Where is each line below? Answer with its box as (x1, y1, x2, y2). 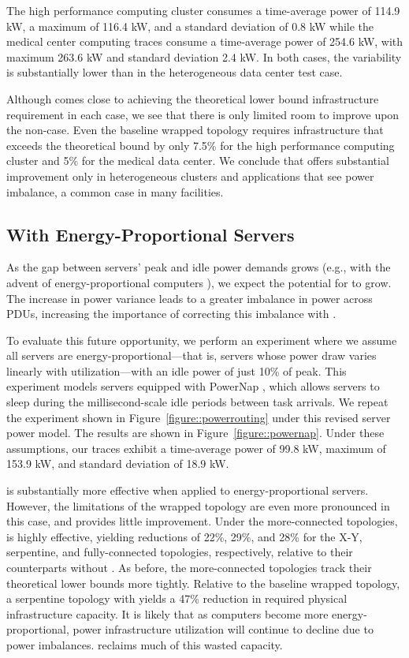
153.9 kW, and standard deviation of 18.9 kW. (6, 455, 229, 472)
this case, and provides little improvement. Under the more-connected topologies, (6, 513, 398, 529)
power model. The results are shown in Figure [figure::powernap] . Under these (6, 424, 385, 441)
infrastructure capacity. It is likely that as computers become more (6, 605, 329, 622)
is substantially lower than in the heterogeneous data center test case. (6, 64, 343, 80)
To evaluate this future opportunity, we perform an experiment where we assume (6, 331, 397, 348)
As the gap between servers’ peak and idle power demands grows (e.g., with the (6, 259, 391, 275)
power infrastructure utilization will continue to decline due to (73, 621, 374, 637)
